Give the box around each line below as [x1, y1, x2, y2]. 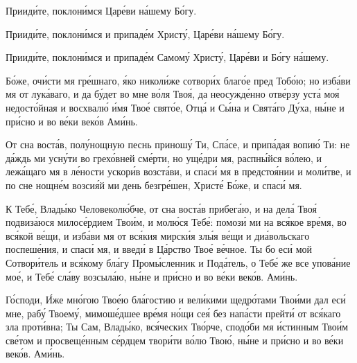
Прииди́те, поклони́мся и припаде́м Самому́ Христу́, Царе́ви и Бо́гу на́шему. [6, 50, 329, 64]
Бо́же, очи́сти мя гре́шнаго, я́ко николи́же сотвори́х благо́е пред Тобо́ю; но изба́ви [6, 73, 351, 87]
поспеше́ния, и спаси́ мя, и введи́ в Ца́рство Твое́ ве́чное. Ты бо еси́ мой [6, 242, 313, 256]
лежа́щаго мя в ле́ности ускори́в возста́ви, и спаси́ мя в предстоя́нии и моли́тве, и [6, 164, 351, 179]
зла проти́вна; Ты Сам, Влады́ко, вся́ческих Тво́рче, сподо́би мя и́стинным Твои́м [6, 319, 349, 334]
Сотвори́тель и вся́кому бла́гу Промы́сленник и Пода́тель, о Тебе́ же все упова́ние [6, 255, 351, 269]
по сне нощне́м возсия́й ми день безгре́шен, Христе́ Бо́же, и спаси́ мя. [6, 177, 302, 192]
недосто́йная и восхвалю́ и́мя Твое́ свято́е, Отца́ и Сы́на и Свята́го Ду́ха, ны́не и [6, 100, 345, 114]
